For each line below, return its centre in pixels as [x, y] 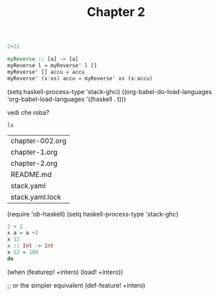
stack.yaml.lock [36, 196]
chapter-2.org [34, 163]
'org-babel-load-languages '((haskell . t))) [67, 99]
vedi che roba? [28, 112]
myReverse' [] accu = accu [46, 72]
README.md [31, 174]
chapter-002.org [39, 140]
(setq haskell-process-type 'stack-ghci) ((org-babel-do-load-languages [109, 91]
